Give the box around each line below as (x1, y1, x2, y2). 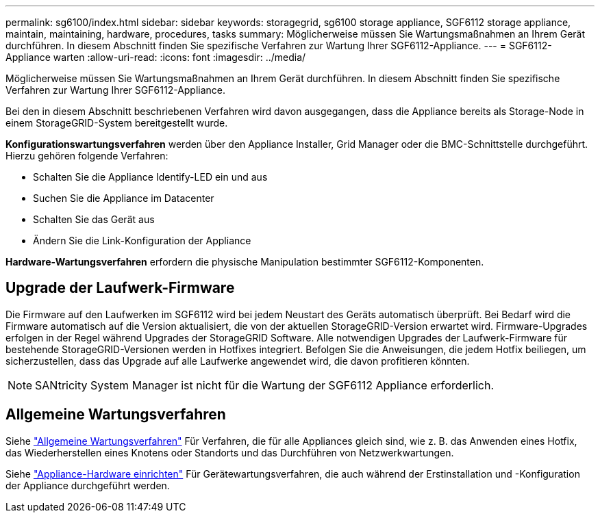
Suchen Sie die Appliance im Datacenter (33, 192, 214, 204)
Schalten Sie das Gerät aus (33, 213, 155, 225)
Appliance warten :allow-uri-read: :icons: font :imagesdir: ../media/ (5, 51, 306, 63)
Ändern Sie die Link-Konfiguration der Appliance (33, 235, 251, 246)
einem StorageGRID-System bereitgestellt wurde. (5, 117, 228, 129)
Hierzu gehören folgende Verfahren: (5, 150, 168, 161)
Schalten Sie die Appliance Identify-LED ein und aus (33, 171, 268, 183)
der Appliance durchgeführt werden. (5, 479, 170, 491)
